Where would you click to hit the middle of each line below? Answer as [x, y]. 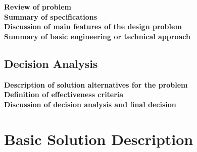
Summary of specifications [51, 16]
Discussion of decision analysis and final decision [90, 104]
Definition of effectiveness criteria [64, 94]
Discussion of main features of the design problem [93, 26]
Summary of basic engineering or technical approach [97, 36]
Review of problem [38, 7]
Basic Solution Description [99, 139]
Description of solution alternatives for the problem [96, 84]
